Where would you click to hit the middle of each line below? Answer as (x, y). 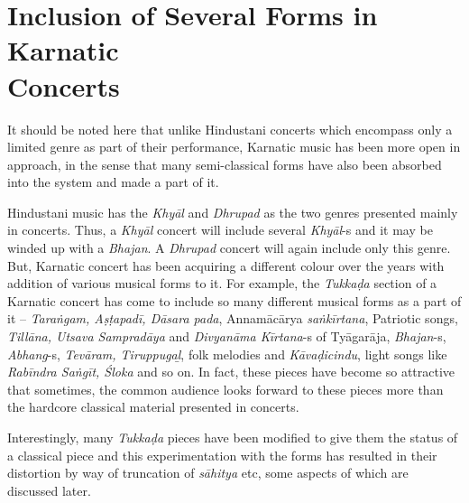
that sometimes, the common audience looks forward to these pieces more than (225, 389)
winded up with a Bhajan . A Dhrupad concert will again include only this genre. (229, 248)
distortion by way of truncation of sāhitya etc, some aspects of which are (208, 473)
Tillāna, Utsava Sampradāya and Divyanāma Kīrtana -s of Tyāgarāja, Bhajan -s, (227, 336)
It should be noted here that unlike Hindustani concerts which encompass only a (230, 129)
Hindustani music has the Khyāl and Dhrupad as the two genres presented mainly (233, 212)
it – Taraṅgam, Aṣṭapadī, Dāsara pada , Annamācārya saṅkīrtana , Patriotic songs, (233, 318)
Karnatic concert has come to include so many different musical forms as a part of (234, 300)
